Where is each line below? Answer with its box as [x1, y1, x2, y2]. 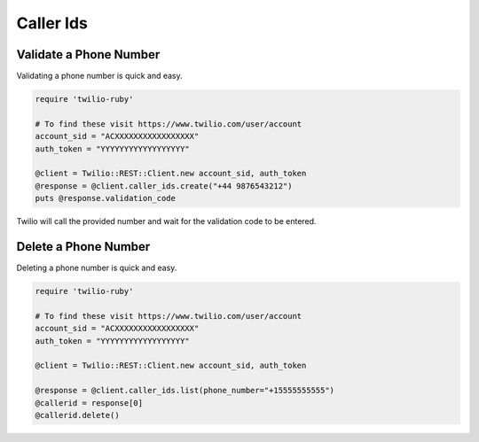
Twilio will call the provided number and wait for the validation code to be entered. [16, 216, 317, 227]
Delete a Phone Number [16, 239, 151, 254]
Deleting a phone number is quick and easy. [16, 262, 177, 274]
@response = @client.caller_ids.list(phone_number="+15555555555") [35, 385, 335, 396]
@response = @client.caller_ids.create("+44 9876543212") [35, 181, 293, 190]
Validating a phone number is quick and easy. [16, 71, 184, 81]
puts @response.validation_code [35, 193, 177, 204]
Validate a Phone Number [16, 47, 161, 62]
